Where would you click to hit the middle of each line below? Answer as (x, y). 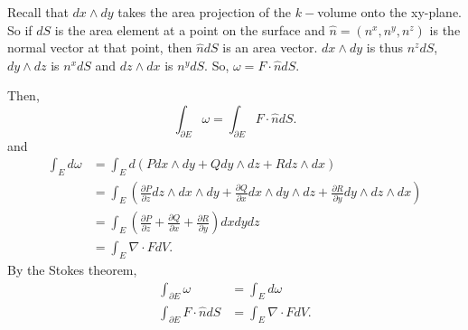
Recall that (38, 12)
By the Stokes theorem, (72, 270)
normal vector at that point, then (100, 47)
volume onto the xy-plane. (390, 12)
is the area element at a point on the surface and (190, 29)
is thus (384, 47)
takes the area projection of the (205, 12)
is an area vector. (270, 47)
